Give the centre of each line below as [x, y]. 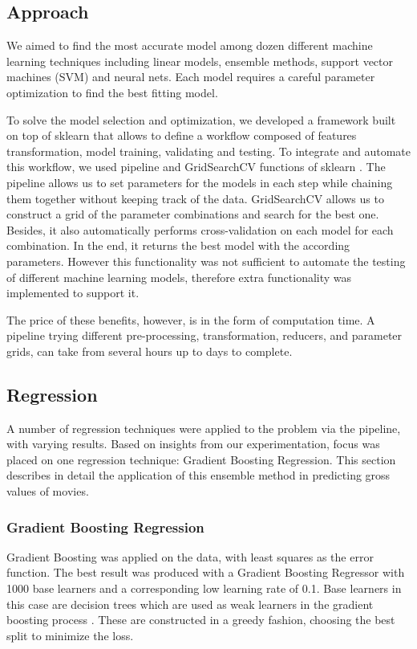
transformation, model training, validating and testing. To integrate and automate [208, 151]
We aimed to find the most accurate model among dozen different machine [190, 45]
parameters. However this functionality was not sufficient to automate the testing [206, 261]
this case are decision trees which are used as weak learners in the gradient [190, 604]
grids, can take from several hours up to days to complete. [150, 351]
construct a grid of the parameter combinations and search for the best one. [193, 214]
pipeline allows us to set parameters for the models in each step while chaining [200, 182]
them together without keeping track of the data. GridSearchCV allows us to [195, 198]
